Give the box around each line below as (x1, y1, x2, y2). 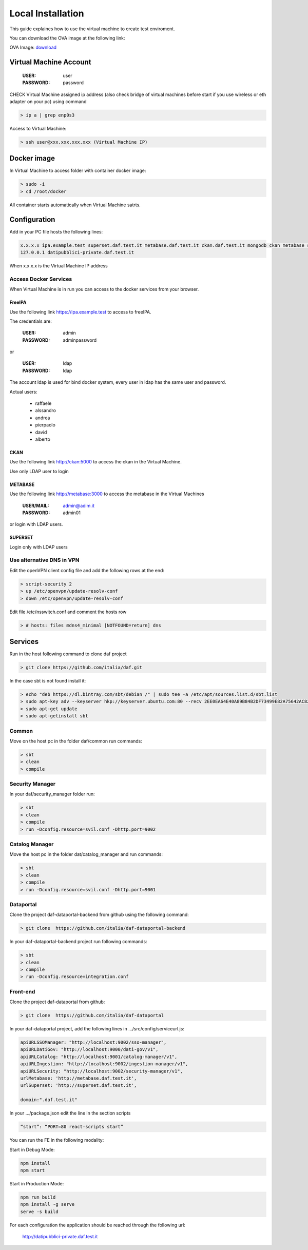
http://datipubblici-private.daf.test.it (22, 1234, 98, 1240)
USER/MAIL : (22, 502, 49, 509)
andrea (35, 415, 50, 421)
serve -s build (20, 1208, 59, 1215)
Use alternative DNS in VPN (9, 557, 80, 564)
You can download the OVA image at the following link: (9, 35, 125, 41)
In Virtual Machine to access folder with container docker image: (9, 167, 146, 174)
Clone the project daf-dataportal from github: (9, 999, 105, 1005)
